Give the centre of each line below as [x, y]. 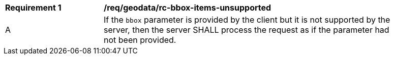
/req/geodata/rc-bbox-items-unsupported [188, 8]
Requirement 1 [33, 8]
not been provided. [140, 40]
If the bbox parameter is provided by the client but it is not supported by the [247, 20]
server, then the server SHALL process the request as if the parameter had [247, 30]
